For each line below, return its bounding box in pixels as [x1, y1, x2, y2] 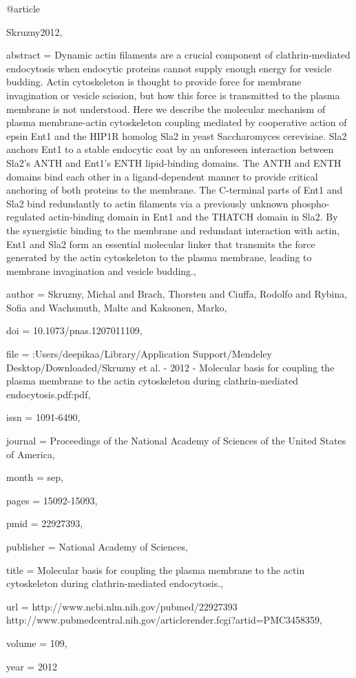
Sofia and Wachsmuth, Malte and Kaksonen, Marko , [6, 300, 227, 314]
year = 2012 [6, 659, 57, 673]
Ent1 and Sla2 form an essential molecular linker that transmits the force [6, 236, 315, 251]
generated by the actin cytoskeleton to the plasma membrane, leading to [6, 250, 312, 265]
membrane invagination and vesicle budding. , [6, 263, 196, 278]
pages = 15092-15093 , [6, 493, 98, 507]
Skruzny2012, [6, 24, 63, 39]
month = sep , [6, 470, 63, 484]
